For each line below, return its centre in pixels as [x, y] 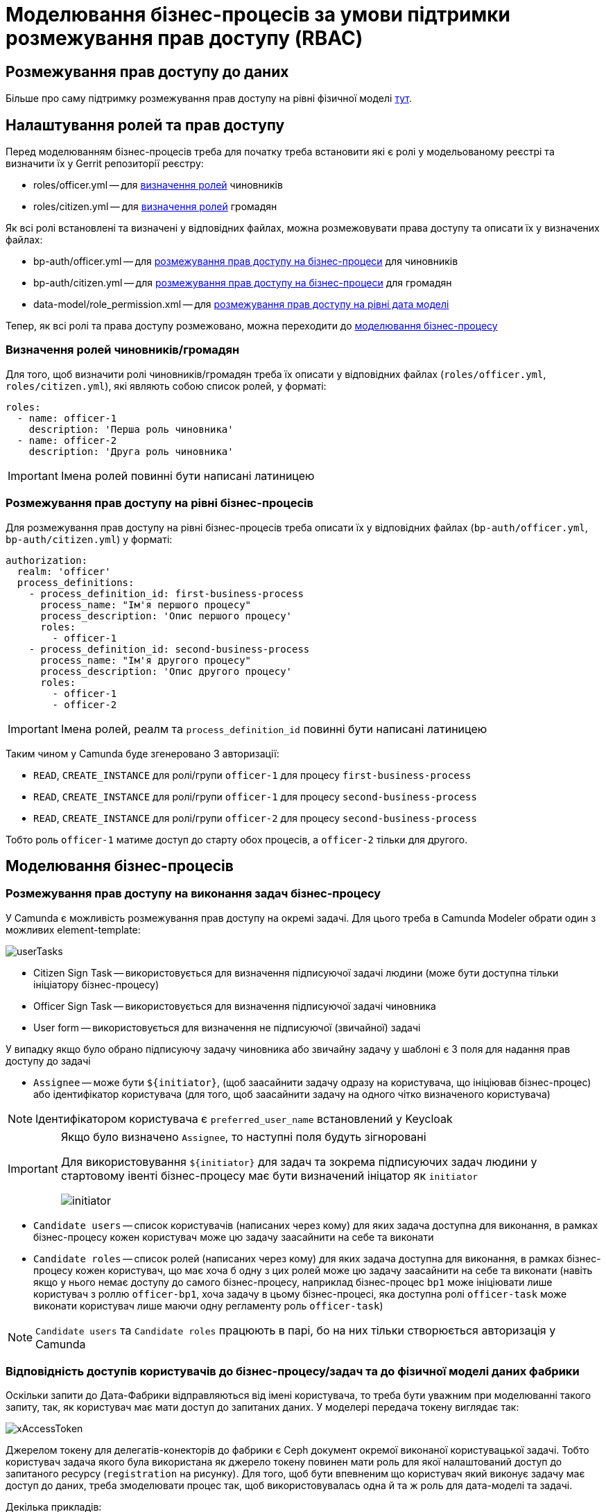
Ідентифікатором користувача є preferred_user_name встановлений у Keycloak [244, 1118]
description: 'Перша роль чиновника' [131, 429]
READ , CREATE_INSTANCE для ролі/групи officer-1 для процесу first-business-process [252, 775]
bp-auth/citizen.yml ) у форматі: [89, 539]
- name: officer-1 [67, 418]
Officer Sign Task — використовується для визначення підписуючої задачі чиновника [235, 1006]
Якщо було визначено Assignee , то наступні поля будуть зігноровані [243, 1136]
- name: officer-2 [67, 440]
